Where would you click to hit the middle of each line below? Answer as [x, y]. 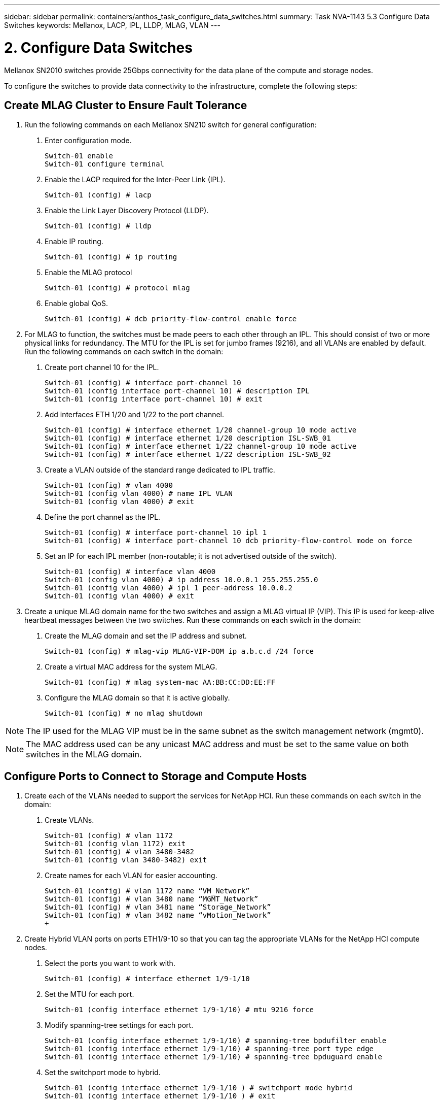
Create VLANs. [69, 820]
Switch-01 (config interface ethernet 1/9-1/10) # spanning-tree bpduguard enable [213, 1057]
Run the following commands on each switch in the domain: [124, 352]
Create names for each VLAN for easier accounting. [131, 876]
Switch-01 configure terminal [105, 164]
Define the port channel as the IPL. [103, 517]
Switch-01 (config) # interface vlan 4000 [130, 572]
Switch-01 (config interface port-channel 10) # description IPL [177, 391]
